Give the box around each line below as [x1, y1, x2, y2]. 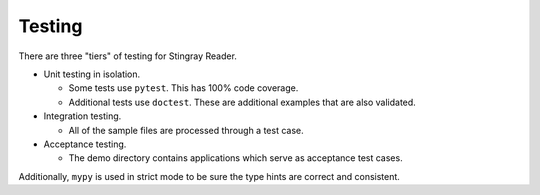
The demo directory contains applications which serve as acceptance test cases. [68, 152, 404, 164]
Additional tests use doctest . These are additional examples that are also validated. [68, 96, 417, 108]
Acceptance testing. [43, 138, 127, 150]
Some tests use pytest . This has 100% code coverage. [68, 82, 299, 94]
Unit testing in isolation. [43, 68, 141, 80]
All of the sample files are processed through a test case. [68, 124, 304, 136]
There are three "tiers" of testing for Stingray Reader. [18, 50, 237, 62]
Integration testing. [43, 110, 122, 122]
